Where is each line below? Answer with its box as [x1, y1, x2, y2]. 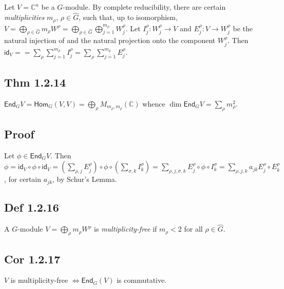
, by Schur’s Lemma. [52, 174, 117, 184]
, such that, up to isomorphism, [79, 12, 178, 23]
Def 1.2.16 [4, 199, 59, 215]
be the [233, 23, 253, 33]
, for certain [4, 174, 42, 184]
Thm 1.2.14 [4, 74, 66, 90]
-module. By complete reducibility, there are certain [63, 2, 226, 12]
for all [184, 223, 203, 234]
